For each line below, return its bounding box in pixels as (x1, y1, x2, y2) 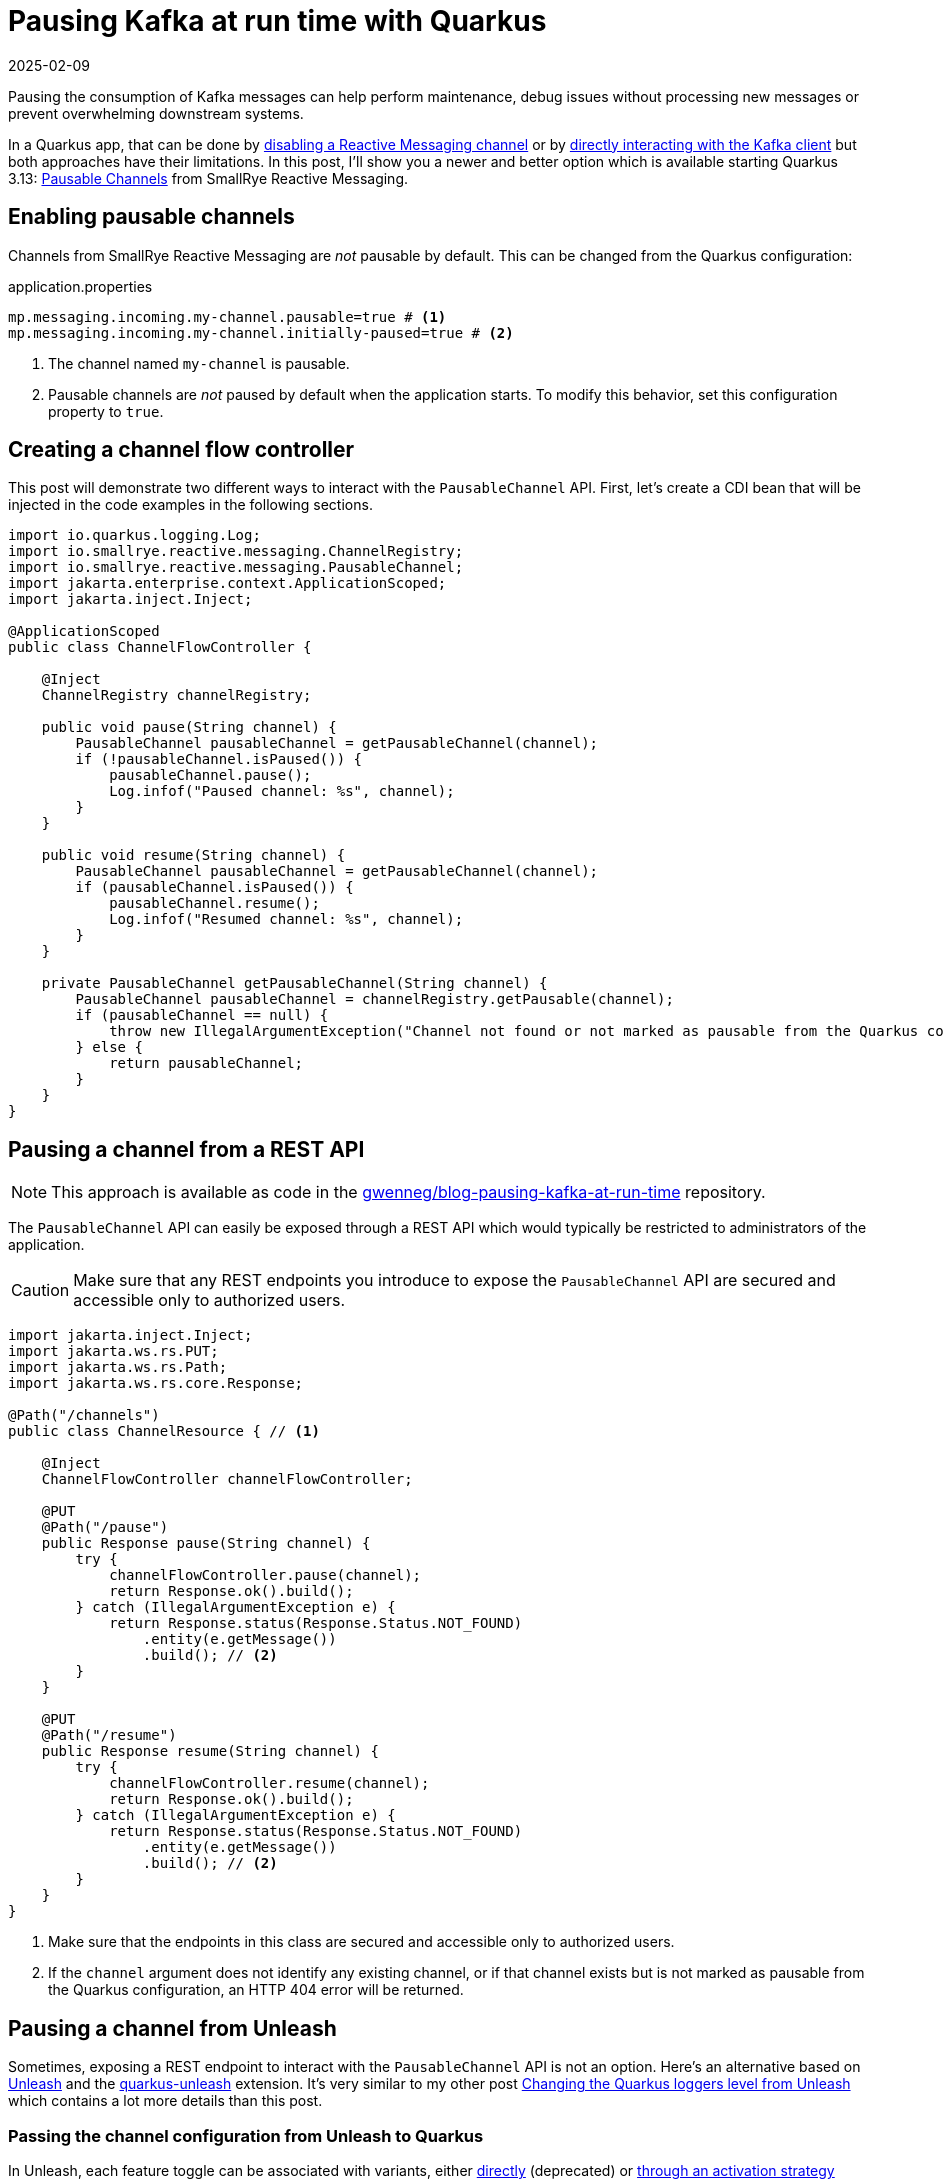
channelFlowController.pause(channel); (109, 1567, 422, 1584)
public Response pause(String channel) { (41, 1535, 371, 1552)
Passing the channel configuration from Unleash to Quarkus (8, 2125, 484, 2146)
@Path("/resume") (41, 1727, 177, 1744)
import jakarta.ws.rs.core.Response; (8, 1375, 304, 1392)
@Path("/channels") (8, 1407, 160, 1424)
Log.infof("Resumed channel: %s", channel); (109, 911, 464, 928)
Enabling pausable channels (8, 204, 295, 230)
